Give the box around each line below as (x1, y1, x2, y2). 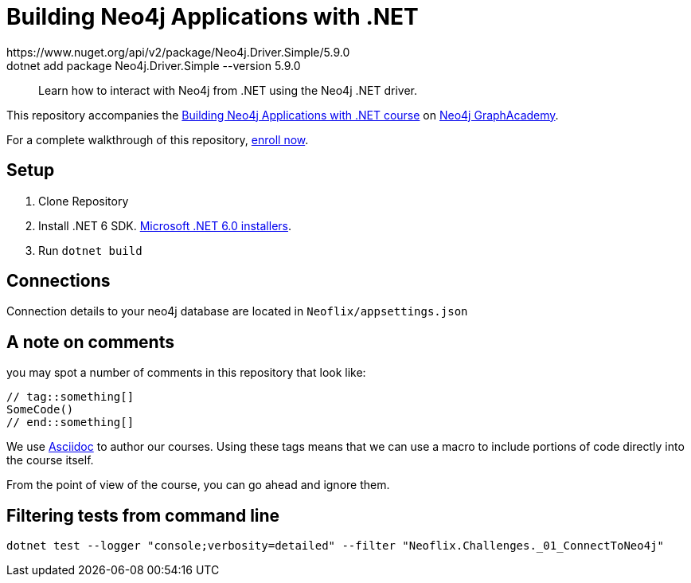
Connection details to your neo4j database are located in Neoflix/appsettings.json (6, 304, 468, 319)
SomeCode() (6, 403, 74, 417)
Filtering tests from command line (6, 505, 280, 526)
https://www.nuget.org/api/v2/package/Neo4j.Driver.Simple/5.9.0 (6, 45, 350, 59)
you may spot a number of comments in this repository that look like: (6, 366, 366, 380)
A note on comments (6, 331, 174, 352)
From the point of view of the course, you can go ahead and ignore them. (6, 478, 390, 492)
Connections (6, 271, 111, 291)
